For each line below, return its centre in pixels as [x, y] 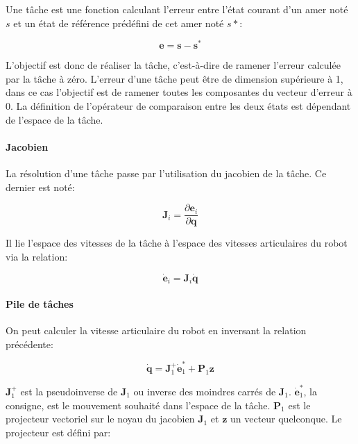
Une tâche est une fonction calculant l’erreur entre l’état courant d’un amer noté [177, 9]
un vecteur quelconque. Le [286, 419]
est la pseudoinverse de [69, 391]
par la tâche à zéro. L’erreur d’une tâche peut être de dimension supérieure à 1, [174, 78]
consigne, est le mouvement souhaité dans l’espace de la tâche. [138, 405]
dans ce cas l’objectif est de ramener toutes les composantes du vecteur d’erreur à [179, 92]
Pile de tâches [40, 303]
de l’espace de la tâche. [54, 119]
